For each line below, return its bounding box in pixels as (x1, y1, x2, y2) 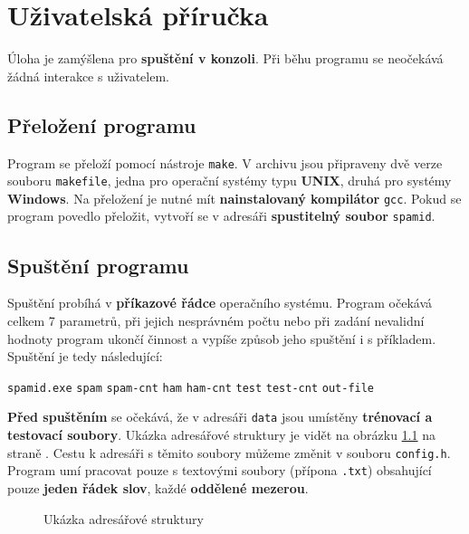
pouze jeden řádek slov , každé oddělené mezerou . (7, 478, 309, 497)
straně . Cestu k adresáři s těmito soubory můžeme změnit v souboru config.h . (7, 443, 451, 462)
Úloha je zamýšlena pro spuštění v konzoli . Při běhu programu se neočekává (7, 49, 444, 68)
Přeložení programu (7, 110, 196, 138)
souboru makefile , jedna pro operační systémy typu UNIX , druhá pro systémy (7, 171, 452, 190)
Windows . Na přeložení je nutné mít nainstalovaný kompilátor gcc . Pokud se (7, 188, 462, 207)
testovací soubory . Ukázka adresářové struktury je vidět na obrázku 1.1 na (7, 425, 435, 444)
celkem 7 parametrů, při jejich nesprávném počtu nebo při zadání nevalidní (7, 310, 425, 329)
